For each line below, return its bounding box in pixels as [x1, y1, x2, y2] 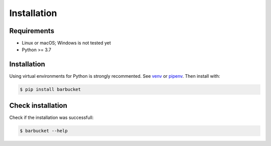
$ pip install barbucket [20, 87, 81, 92]
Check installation [9, 101, 68, 110]
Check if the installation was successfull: [9, 114, 94, 120]
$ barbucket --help [20, 128, 68, 133]
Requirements [9, 27, 55, 35]
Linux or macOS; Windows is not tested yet [22, 40, 111, 46]
